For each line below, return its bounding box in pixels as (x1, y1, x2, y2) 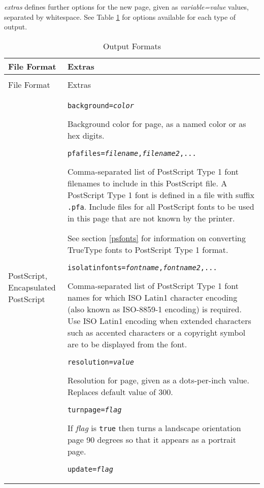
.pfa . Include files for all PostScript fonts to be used (67, 200, 254, 212)
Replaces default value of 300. (67, 385, 173, 398)
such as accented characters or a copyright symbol (67, 326, 246, 338)
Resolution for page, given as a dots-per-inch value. (67, 374, 249, 386)
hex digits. (67, 129, 105, 141)
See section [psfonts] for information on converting (67, 232, 246, 244)
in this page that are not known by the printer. (67, 212, 235, 224)
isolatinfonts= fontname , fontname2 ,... (67, 263, 217, 272)
